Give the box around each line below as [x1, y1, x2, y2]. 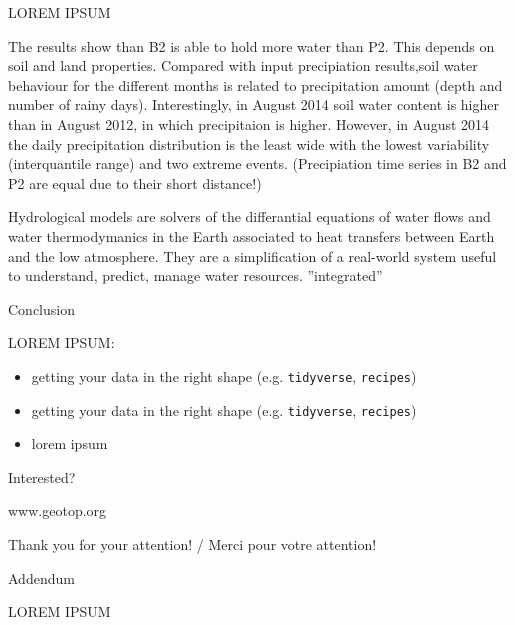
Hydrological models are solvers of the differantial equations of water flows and [8, 206, 491, 227]
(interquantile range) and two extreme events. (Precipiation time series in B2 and [8, 153, 507, 174]
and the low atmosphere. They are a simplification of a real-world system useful [8, 245, 497, 266]
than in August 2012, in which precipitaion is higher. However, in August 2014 [8, 113, 490, 134]
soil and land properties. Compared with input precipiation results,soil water [8, 55, 478, 76]
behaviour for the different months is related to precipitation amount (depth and [8, 74, 503, 95]
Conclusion [8, 298, 75, 319]
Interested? [8, 466, 76, 487]
